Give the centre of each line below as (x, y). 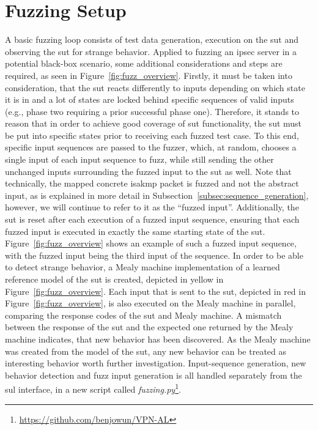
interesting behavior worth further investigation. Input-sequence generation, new (156, 363)
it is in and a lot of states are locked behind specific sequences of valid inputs (150, 99)
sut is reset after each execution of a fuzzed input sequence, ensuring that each (152, 219)
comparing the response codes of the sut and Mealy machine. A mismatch (143, 315)
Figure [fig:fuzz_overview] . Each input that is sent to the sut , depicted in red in (155, 291)
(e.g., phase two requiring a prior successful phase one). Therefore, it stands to (152, 111)
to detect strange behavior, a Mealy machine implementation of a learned (142, 267)
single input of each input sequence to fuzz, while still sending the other (139, 159)
